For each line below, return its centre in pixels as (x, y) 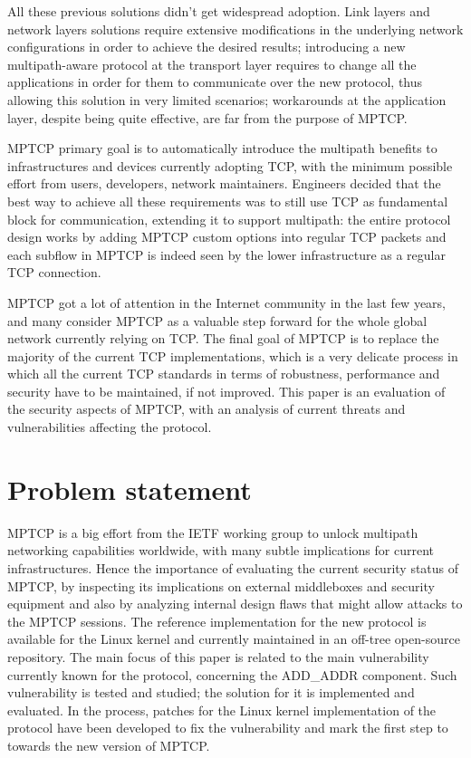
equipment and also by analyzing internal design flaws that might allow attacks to (235, 604)
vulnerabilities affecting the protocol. (110, 427)
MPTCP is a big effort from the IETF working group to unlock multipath (213, 532)
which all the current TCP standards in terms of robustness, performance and (224, 374)
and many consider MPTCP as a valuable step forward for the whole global (217, 320)
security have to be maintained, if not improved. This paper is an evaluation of (226, 391)
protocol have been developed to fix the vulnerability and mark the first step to (228, 728)
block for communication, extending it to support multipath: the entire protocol (229, 219)
